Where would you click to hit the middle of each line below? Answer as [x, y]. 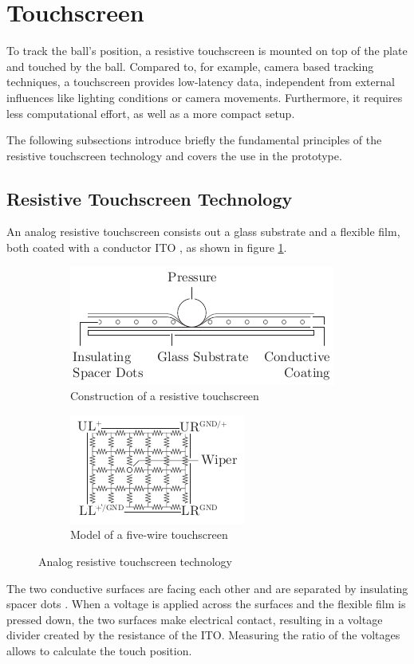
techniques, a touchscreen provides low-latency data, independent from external [201, 82]
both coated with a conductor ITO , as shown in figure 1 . [147, 248]
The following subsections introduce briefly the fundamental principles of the [194, 140]
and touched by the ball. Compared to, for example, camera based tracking [190, 66]
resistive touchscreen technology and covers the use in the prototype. [174, 155]
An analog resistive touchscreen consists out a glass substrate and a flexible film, [203, 232]
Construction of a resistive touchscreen [165, 396]
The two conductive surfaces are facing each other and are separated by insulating [207, 588]
